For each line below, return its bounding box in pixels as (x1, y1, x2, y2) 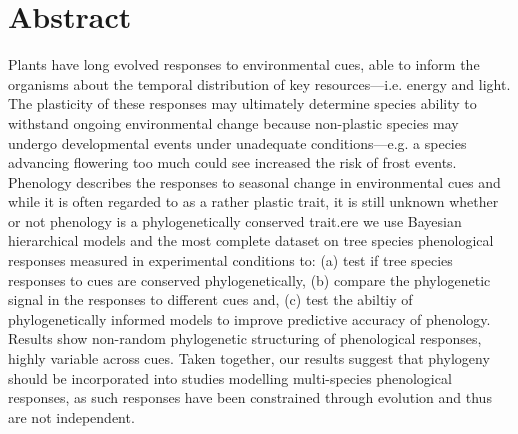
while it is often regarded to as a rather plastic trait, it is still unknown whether (8, 191, 499, 212)
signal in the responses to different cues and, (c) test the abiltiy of (8, 289, 413, 310)
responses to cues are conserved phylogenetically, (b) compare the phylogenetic (8, 269, 491, 290)
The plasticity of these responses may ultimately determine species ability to (8, 93, 477, 114)
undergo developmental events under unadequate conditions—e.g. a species (8, 132, 467, 153)
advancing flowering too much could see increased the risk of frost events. (8, 152, 457, 173)
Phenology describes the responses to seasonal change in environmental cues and (8, 171, 501, 192)
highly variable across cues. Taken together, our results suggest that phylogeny (8, 348, 490, 369)
